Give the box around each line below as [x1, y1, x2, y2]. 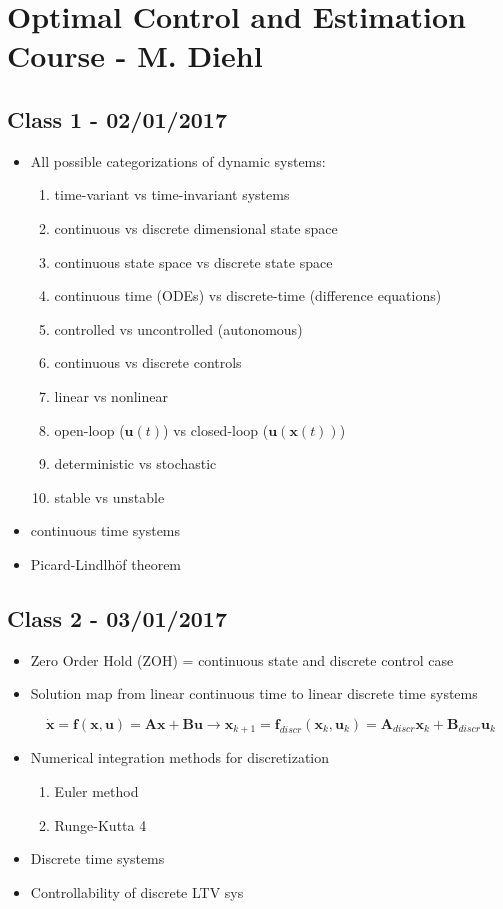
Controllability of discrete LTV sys [30, 881, 244, 902]
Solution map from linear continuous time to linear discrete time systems [30, 683, 478, 704]
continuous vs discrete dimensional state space [54, 217, 338, 238]
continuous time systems [30, 520, 181, 541]
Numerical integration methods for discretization [30, 747, 330, 768]
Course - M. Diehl [7, 35, 263, 76]
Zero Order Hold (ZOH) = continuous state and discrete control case [30, 649, 454, 670]
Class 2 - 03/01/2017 [7, 602, 227, 633]
